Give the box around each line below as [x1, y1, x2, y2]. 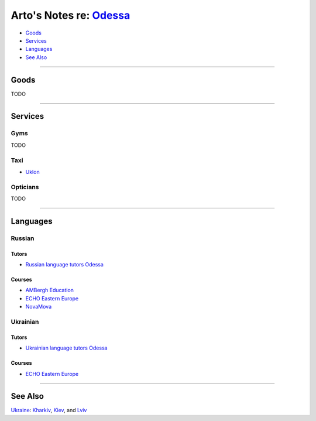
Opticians [11, 183, 39, 191]
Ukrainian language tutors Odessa [25, 344, 108, 351]
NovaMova [25, 303, 52, 310]
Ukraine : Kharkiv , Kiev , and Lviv [11, 407, 87, 414]
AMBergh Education [25, 287, 74, 294]
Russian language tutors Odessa [25, 261, 104, 268]
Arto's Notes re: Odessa [11, 9, 130, 22]
